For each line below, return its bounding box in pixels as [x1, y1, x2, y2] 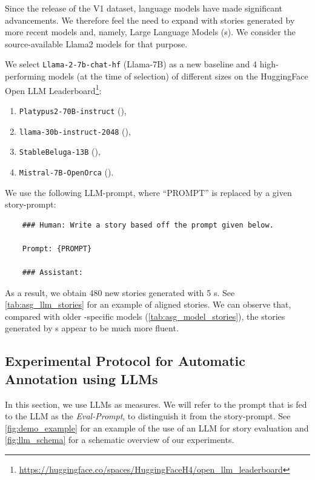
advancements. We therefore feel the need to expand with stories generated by [5, 13, 295, 26]
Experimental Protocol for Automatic [5, 351, 246, 370]
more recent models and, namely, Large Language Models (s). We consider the [5, 25, 296, 38]
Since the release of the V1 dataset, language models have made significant [5, 2, 283, 14]
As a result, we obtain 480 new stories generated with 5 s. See [5, 286, 235, 299]
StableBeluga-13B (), [19, 145, 101, 158]
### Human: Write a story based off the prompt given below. [22, 220, 274, 229]
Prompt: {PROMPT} [22, 244, 92, 253]
